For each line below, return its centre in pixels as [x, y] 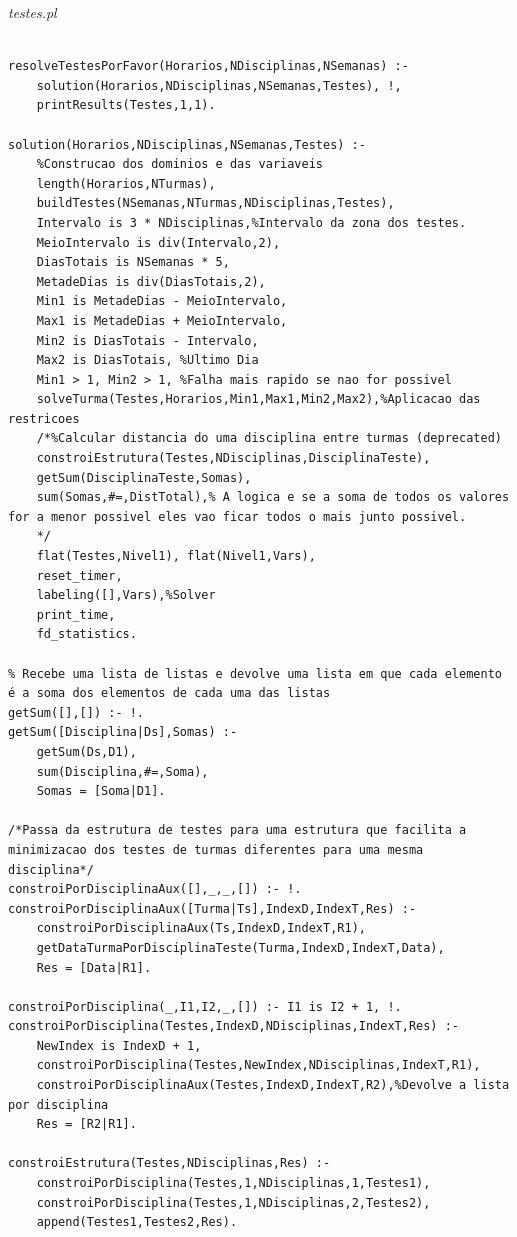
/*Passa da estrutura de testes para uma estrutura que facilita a [237, 830]
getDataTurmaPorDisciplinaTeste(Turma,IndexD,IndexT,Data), [240, 947]
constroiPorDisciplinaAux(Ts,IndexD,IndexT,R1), [201, 928]
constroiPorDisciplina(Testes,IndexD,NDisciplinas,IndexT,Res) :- [234, 1026]
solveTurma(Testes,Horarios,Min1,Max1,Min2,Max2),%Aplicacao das [258, 399]
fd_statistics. [86, 634]
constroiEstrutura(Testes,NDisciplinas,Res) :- [169, 1163]
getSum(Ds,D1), [86, 751]
